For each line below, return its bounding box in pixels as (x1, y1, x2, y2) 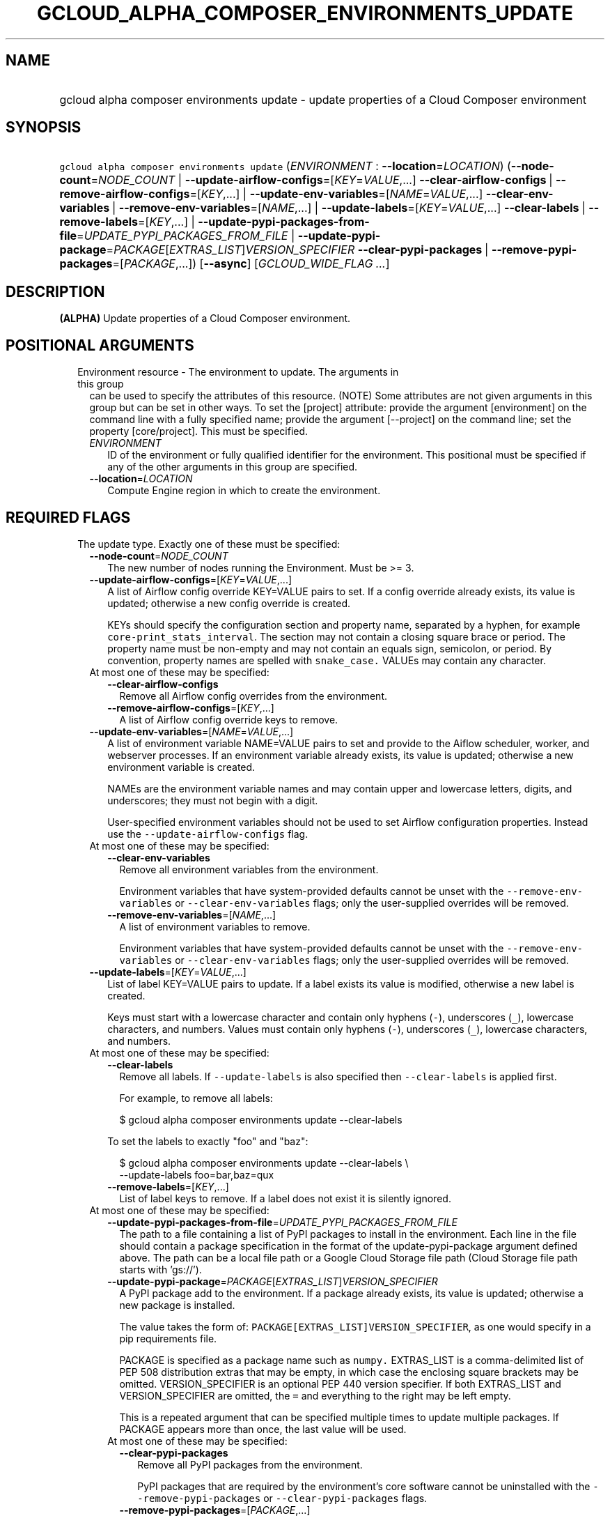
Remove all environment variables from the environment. (119, 863, 379, 875)
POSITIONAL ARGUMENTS (6, 336, 194, 354)
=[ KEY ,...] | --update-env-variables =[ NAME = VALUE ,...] (189, 187, 483, 201)
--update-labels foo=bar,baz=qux (119, 1168, 274, 1181)
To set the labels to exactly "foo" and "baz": (107, 1135, 308, 1147)
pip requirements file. (119, 1332, 217, 1344)
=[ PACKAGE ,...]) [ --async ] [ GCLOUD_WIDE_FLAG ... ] (112, 256, 390, 271)
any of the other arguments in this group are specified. (107, 461, 358, 473)
